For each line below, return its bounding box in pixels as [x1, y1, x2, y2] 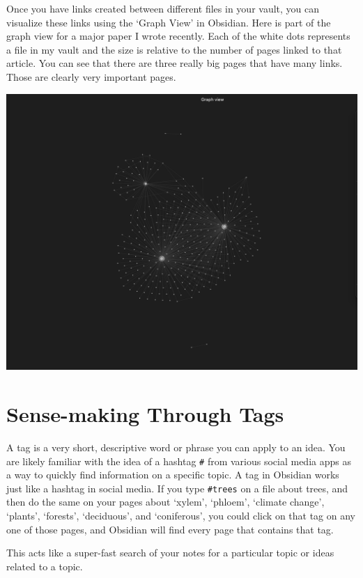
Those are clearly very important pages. [6, 69, 176, 84]
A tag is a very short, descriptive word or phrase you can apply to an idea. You [6, 439, 346, 454]
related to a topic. [6, 559, 83, 573]
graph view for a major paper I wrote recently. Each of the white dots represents [6, 29, 350, 43]
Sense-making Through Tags [6, 400, 284, 428]
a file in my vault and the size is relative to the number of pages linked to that [6, 42, 342, 56]
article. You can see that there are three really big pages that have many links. [6, 56, 343, 70]
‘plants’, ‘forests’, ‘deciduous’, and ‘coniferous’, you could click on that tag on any [6, 508, 356, 523]
